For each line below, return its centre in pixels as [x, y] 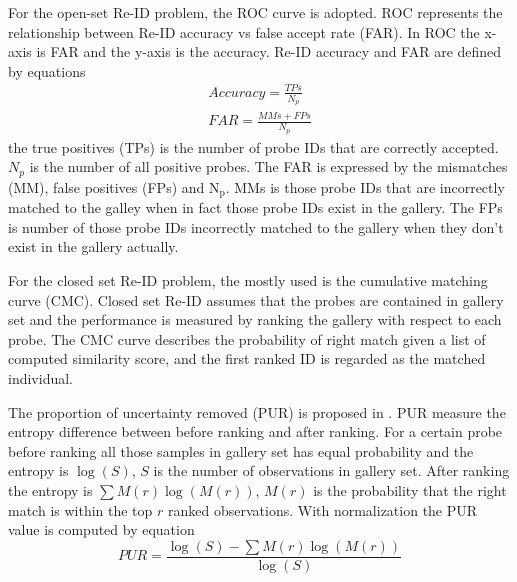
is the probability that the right [410, 489]
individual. [40, 377]
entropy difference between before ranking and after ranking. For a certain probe [255, 431]
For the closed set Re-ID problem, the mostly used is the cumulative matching [248, 280]
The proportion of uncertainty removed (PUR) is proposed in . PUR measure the [257, 411]
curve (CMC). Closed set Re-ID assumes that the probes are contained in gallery [256, 299]
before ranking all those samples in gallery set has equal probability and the [241, 450]
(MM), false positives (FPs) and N [114, 186]
